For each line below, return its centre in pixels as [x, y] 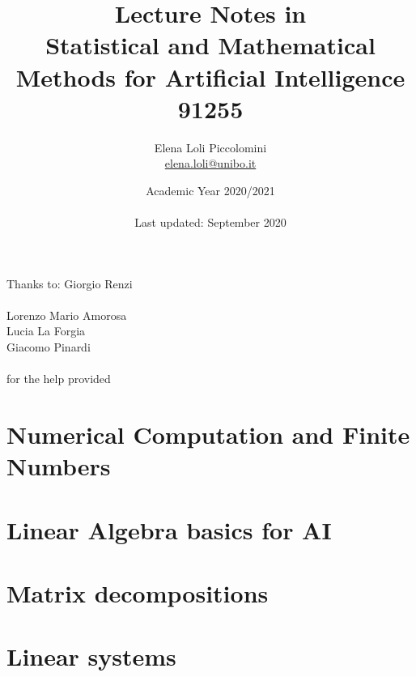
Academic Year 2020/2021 [210, 190]
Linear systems [91, 656]
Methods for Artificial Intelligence [210, 77]
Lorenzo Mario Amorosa [67, 315]
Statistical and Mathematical [210, 45]
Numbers [59, 466]
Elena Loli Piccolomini [210, 147]
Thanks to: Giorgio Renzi [70, 283]
